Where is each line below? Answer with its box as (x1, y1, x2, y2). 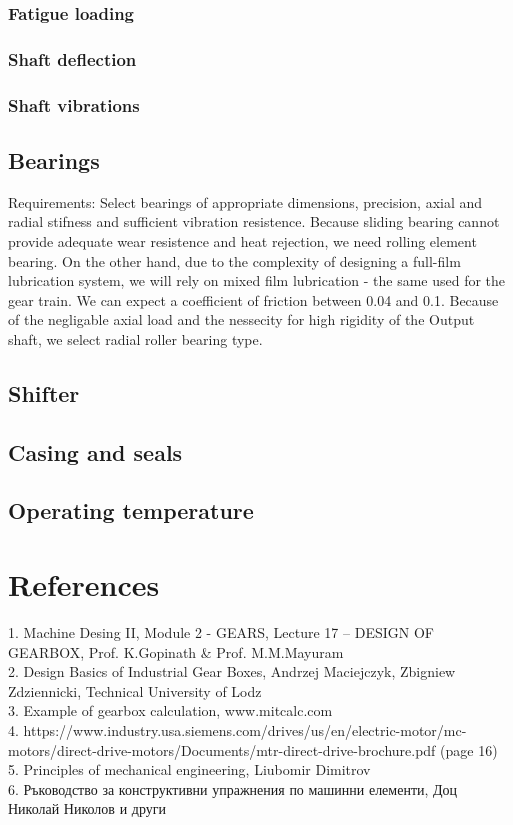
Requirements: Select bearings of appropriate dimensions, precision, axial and (8, 191, 483, 212)
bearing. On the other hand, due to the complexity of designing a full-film (8, 250, 461, 271)
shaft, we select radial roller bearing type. (8, 328, 263, 349)
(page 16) (440, 739, 498, 760)
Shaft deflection (8, 46, 137, 71)
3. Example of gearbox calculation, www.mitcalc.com (8, 700, 333, 721)
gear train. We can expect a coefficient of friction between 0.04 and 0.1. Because (8, 289, 499, 310)
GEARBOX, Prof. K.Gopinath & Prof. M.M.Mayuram (8, 641, 344, 662)
